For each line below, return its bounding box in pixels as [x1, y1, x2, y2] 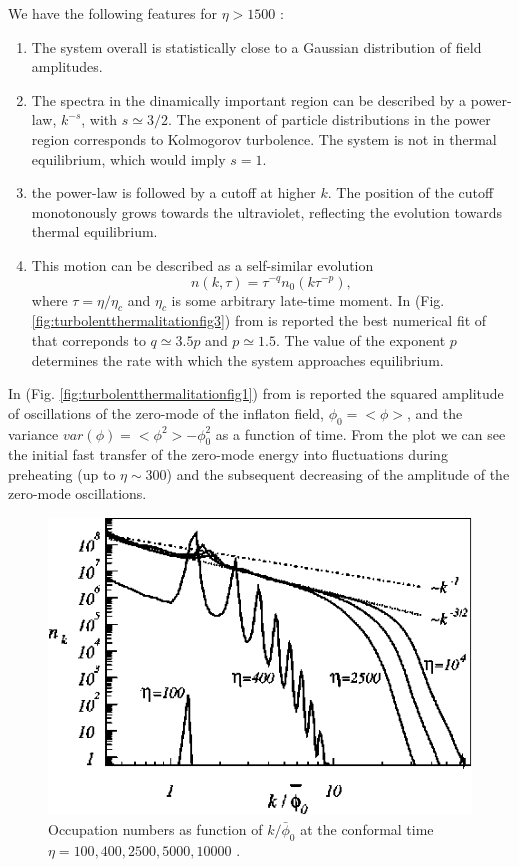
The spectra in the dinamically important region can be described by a [31, 89, 467, 110]
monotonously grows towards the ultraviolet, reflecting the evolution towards [31, 201, 503, 222]
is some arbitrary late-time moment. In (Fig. [171, 289, 445, 310]
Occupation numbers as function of [48, 818, 263, 839]
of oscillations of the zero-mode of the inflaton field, [8, 402, 324, 423]
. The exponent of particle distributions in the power [167, 109, 491, 130]
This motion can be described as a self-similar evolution [31, 254, 374, 275]
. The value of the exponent [275, 329, 446, 350]
